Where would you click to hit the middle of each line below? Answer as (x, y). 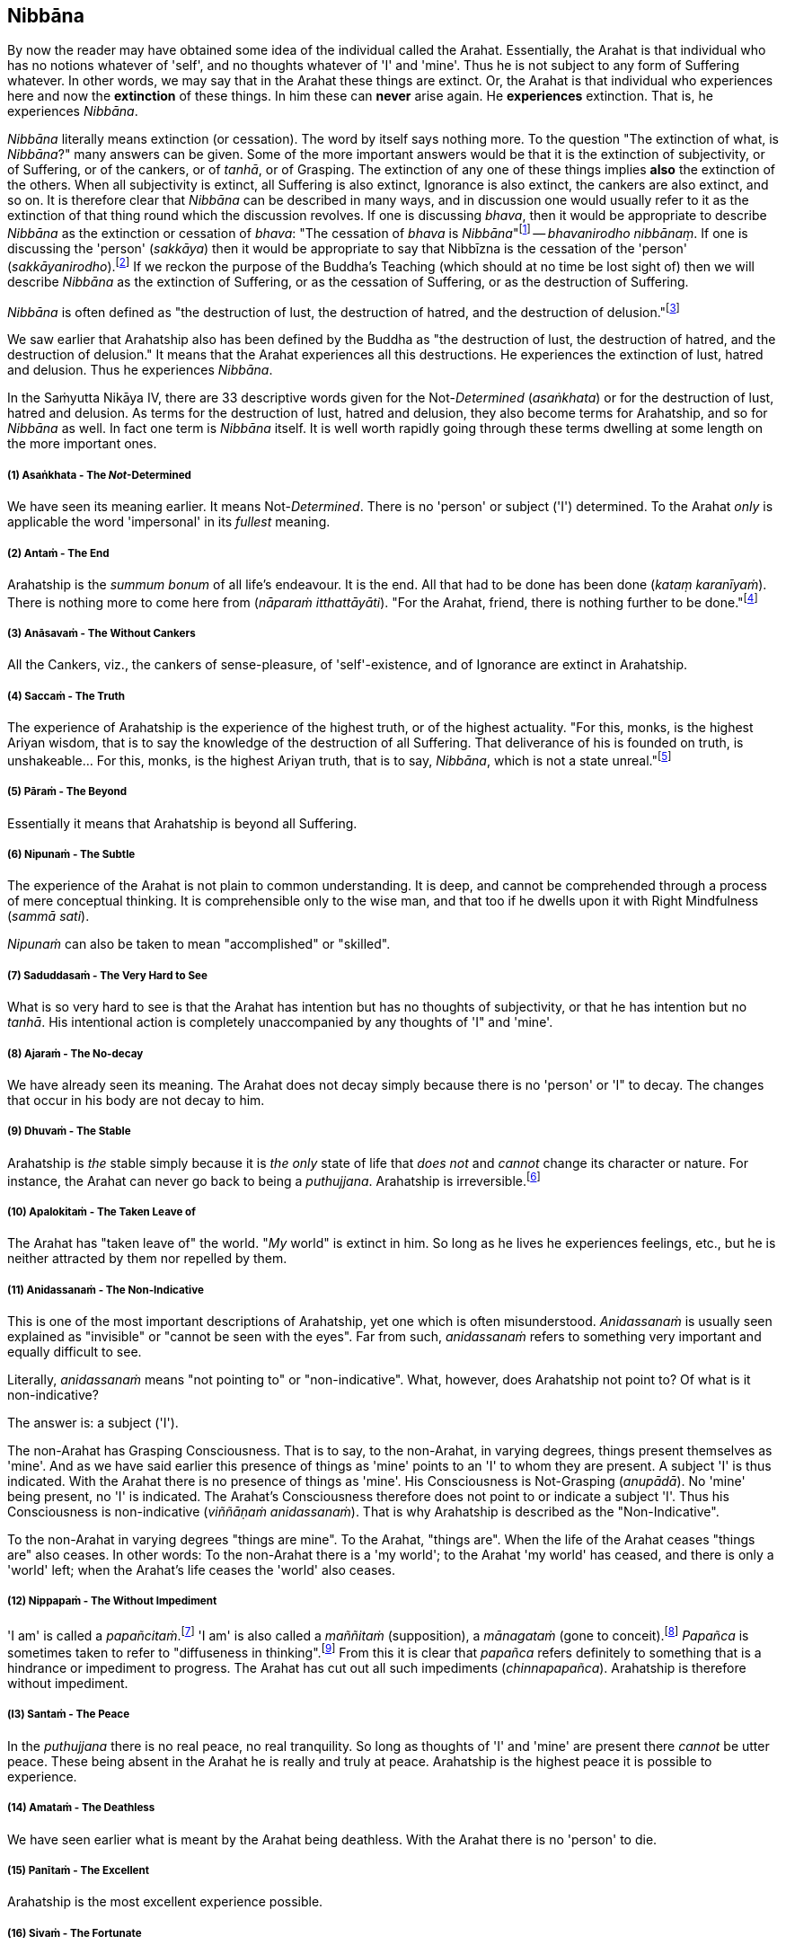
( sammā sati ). (49, 916)
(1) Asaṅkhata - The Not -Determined (99, 475)
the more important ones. (82, 444)
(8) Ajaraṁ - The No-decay (75, 1053)
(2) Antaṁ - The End (58, 553)
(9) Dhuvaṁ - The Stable (69, 1132)
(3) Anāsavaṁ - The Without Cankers (102, 633)
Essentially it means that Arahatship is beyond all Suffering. (182, 823)
